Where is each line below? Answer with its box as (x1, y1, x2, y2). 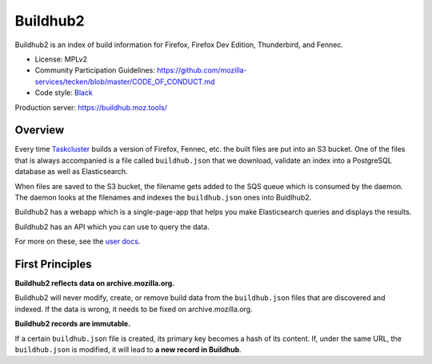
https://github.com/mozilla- (156, 65, 247, 75)
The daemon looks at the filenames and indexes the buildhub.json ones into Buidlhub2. (14, 192, 312, 202)
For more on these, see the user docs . (14, 236, 141, 247)
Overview (14, 124, 65, 137)
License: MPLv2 (34, 54, 88, 64)
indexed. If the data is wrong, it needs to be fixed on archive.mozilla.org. (14, 304, 253, 314)
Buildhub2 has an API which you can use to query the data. (14, 222, 210, 231)
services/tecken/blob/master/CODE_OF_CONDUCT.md (34, 77, 215, 86)
